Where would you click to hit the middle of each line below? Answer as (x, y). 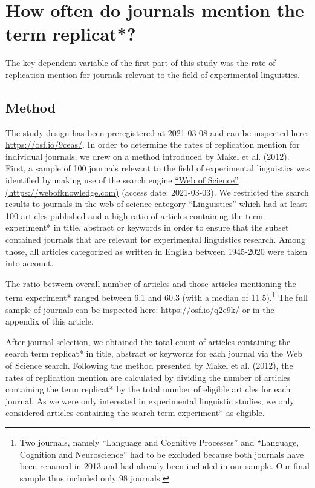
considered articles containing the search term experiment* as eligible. (135, 413)
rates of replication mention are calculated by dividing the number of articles (148, 377)
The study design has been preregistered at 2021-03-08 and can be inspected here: (157, 132)
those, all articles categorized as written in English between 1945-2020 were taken (157, 251)
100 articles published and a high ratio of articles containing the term (134, 215)
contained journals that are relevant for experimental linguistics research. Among (156, 239)
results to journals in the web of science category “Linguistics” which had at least (156, 204)
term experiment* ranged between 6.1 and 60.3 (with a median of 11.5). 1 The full (157, 297)
